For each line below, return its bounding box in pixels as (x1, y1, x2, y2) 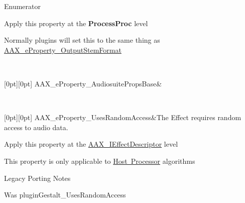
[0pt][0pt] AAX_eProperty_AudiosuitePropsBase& (4, 78, 162, 88)
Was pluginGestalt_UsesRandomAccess (4, 189, 126, 200)
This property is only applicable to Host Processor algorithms (4, 155, 195, 166)
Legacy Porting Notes (4, 172, 71, 183)
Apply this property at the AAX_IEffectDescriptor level (4, 139, 178, 149)
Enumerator (4, 1, 41, 11)
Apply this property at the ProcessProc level (4, 18, 148, 28)
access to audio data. (4, 122, 68, 132)
